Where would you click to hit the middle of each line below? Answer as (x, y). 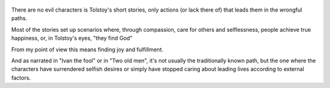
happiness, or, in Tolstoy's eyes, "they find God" (72, 38)
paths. (19, 18)
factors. (21, 78)
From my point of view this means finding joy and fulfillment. (87, 50)
